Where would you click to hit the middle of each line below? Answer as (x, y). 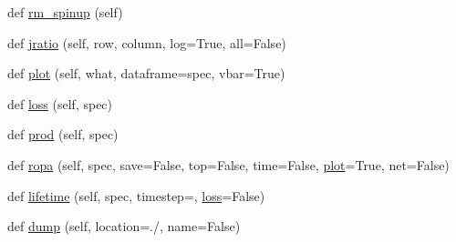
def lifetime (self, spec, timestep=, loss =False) (136, 195)
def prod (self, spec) (63, 134)
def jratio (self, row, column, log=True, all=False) (147, 42)
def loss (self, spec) (60, 103)
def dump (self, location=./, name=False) (124, 226)
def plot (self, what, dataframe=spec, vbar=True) (146, 73)
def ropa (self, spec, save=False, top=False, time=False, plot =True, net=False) (228, 164)
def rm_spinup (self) (65, 12)
